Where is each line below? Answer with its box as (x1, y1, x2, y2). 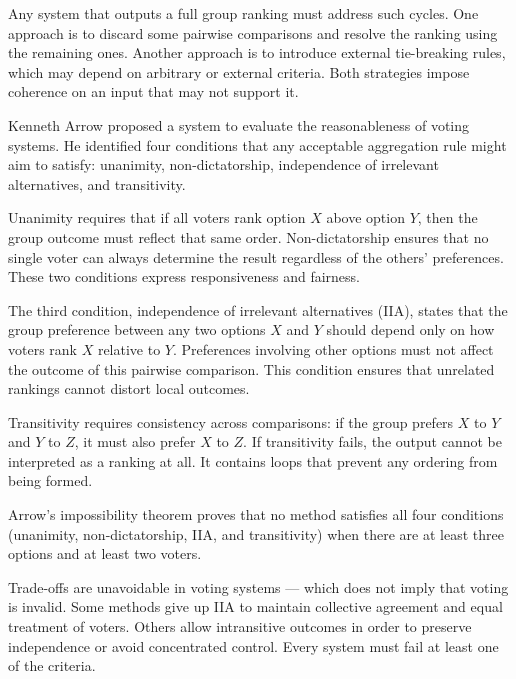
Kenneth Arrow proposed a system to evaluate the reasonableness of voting (8, 114, 470, 135)
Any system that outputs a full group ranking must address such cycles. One (8, 3, 479, 23)
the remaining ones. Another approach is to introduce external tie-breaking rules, (8, 42, 506, 63)
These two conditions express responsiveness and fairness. (8, 266, 361, 287)
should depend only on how (326, 319, 495, 340)
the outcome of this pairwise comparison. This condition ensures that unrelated (8, 358, 495, 379)
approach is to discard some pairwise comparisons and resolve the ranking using (8, 22, 498, 43)
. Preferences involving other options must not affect (172, 338, 494, 359)
